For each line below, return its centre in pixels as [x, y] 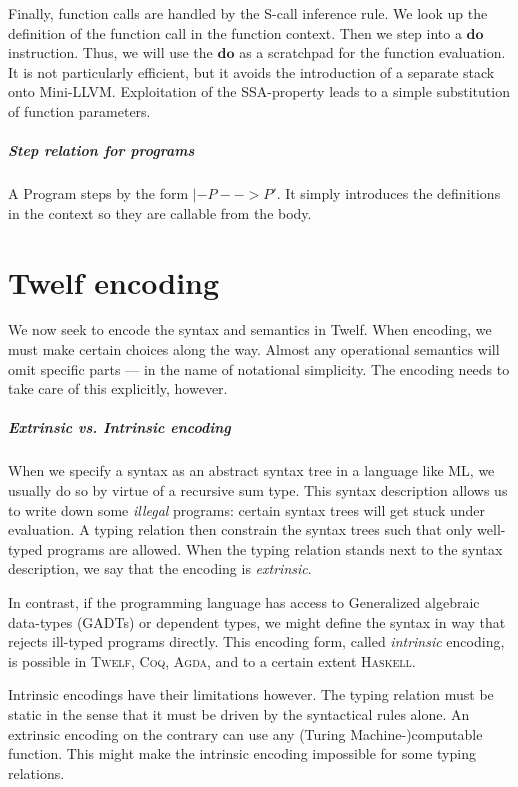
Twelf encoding [114, 281]
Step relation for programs [101, 150]
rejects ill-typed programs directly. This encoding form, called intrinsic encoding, [256, 641]
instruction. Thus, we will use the [110, 52]
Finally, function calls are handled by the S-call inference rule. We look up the [248, 13]
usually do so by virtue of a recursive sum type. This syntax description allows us [258, 489]
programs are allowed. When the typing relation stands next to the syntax [275, 548]
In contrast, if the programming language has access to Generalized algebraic [244, 601]
